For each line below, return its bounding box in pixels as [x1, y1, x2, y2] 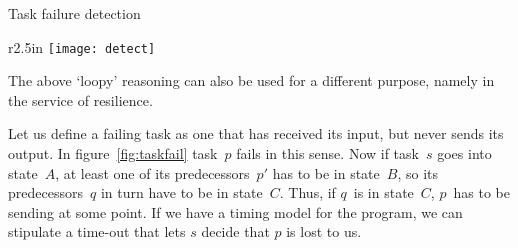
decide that [201, 221, 270, 242]
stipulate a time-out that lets [8, 221, 186, 242]
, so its [397, 162, 438, 183]
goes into [437, 143, 492, 164]
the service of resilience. [8, 89, 153, 110]
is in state [353, 182, 414, 203]
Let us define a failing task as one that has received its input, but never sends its [8, 123, 504, 144]
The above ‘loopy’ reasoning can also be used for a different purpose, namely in [8, 70, 495, 91]
